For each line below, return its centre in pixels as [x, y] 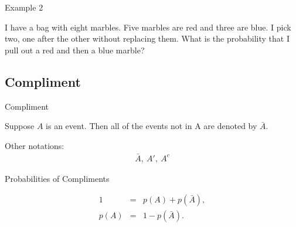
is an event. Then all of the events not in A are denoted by [152, 126]
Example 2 [24, 7]
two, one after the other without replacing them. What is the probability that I [147, 38]
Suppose [20, 126]
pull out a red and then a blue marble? [75, 50]
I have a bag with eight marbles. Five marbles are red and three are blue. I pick [148, 27]
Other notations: [35, 145]
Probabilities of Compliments [57, 178]
